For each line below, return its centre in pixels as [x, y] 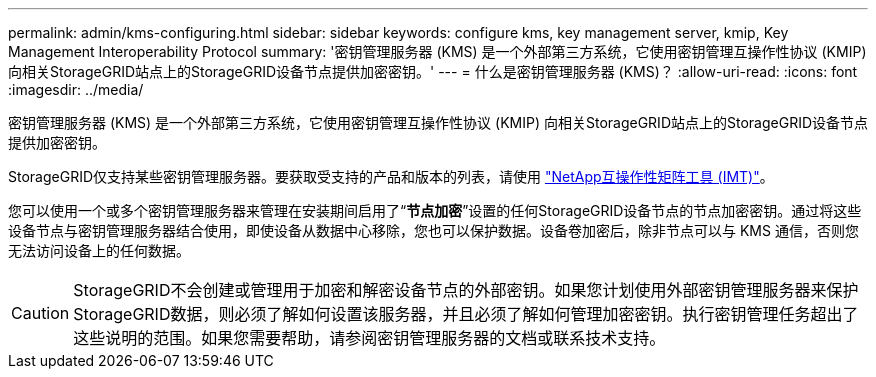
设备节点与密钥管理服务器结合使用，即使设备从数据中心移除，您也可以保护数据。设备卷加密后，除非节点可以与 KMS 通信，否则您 [433, 230]
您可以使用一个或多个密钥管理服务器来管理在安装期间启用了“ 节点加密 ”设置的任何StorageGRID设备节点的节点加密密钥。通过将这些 [435, 210]
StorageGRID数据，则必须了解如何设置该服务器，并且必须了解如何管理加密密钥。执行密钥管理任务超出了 [466, 314]
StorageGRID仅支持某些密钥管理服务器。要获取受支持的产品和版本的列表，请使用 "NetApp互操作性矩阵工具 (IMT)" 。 [391, 176]
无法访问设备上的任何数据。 [99, 250]
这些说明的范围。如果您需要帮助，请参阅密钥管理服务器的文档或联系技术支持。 [369, 338]
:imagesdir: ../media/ [76, 89]
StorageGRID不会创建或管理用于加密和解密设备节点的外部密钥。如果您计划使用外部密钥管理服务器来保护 [466, 290]
